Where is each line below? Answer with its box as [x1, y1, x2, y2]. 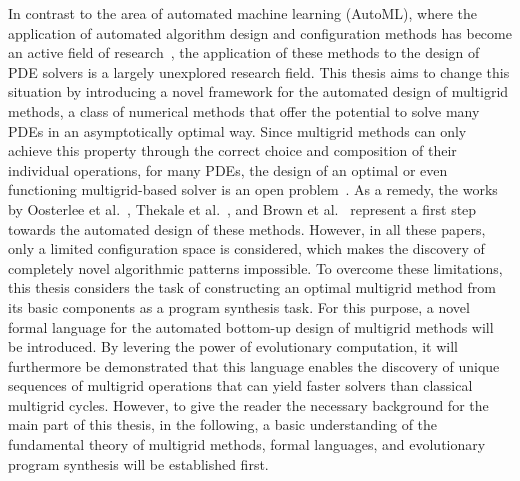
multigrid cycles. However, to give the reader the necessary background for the [8, 394, 489, 415]
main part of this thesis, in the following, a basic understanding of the [8, 414, 438, 435]
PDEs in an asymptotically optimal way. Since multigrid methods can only [8, 120, 467, 141]
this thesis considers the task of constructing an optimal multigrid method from [8, 277, 496, 298]
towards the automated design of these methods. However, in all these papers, [8, 218, 486, 239]
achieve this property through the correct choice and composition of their [8, 140, 457, 161]
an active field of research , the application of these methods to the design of [8, 42, 480, 63]
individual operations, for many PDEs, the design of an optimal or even [8, 159, 448, 180]
